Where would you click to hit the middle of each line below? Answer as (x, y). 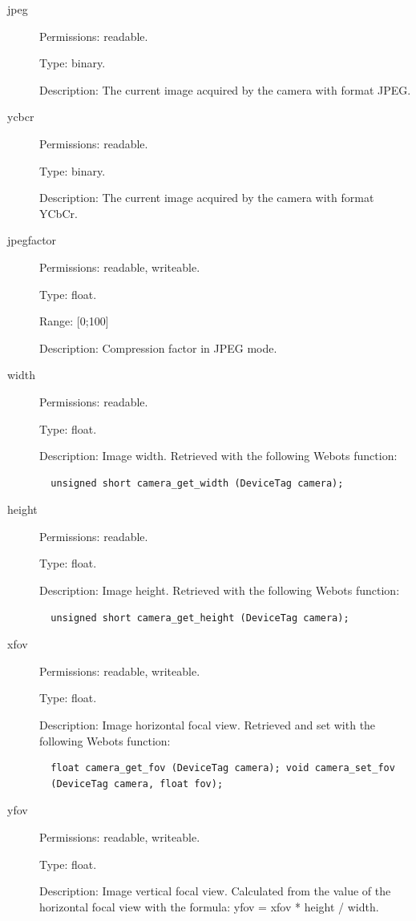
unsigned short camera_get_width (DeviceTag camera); (197, 483)
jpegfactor (32, 240)
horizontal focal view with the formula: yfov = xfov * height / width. (209, 906)
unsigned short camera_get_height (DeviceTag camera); (200, 618)
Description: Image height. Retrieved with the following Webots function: (220, 590)
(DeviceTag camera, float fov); (137, 784)
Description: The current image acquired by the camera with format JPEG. (225, 89)
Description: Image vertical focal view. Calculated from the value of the (215, 891)
